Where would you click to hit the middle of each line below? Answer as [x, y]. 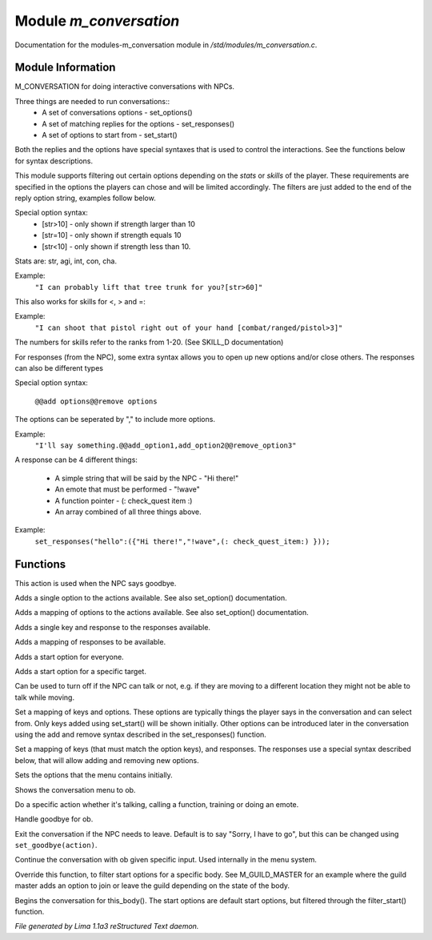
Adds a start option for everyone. [69, 657]
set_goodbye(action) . [56, 846]
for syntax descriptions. [54, 161]
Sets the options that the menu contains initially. [94, 775]
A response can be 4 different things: [76, 460]
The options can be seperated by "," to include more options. [115, 420]
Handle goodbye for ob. [54, 819]
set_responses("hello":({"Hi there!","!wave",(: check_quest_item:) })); [183, 541]
